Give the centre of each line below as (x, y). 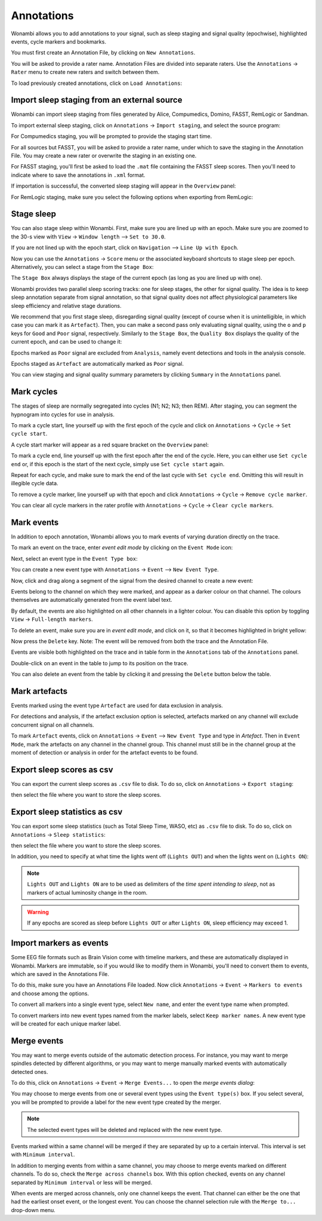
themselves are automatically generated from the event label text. (92, 600)
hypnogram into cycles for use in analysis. (63, 414)
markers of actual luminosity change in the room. (87, 892)
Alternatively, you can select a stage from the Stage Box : (82, 267)
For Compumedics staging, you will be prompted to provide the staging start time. (112, 136)
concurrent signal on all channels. (53, 725)
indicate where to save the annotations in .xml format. (78, 175)
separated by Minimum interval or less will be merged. (82, 1182)
